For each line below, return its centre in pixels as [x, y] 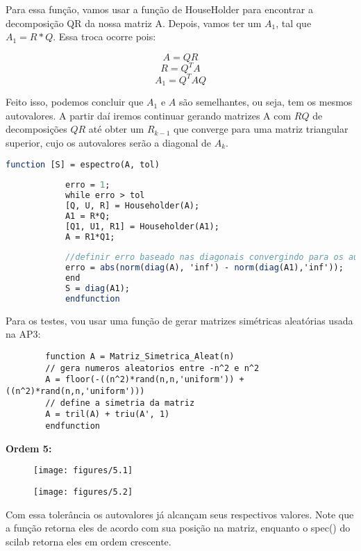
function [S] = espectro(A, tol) [83, 164]
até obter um [116, 129]
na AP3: [23, 334]
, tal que [294, 23]
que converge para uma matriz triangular [261, 129]
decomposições [36, 129]
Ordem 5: [29, 448]
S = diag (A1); [97, 289]
